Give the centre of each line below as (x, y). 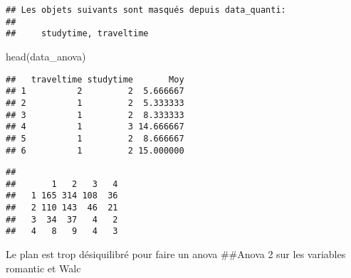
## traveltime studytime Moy (95, 79)
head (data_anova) (46, 56)
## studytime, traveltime (77, 34)
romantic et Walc (43, 268)
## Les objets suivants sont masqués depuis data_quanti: (146, 10)
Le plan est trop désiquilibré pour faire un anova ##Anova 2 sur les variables (176, 254)
